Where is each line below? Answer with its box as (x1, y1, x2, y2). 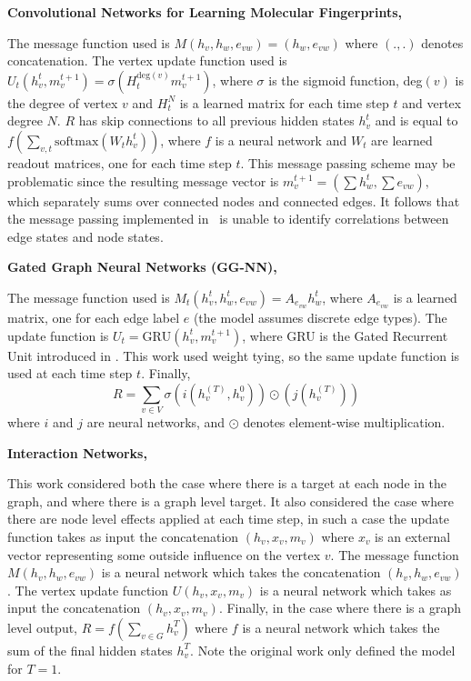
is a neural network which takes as (259, 580, 452, 599)
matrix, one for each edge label (7, 307, 180, 326)
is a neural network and (215, 130, 347, 149)
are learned (371, 130, 433, 149)
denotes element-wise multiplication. (243, 413, 446, 432)
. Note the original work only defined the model (190, 640, 456, 659)
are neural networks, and (86, 413, 225, 432)
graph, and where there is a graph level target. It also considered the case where (7, 491, 454, 510)
